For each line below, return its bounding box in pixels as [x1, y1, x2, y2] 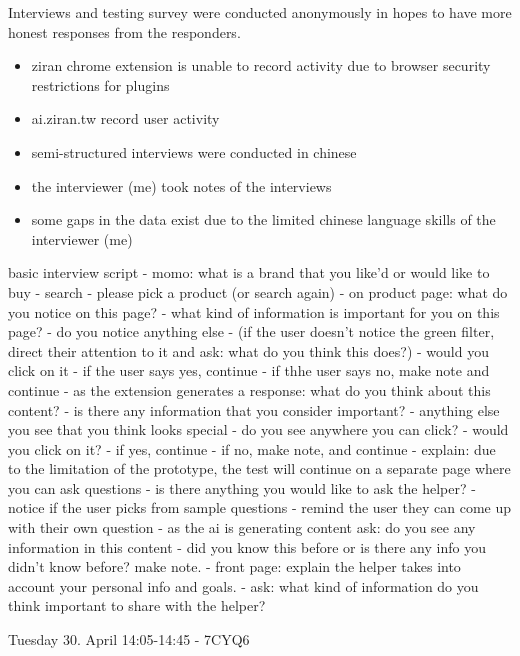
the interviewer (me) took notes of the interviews [31, 175, 332, 196]
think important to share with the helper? [8, 595, 266, 616]
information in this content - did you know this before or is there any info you [8, 536, 486, 557]
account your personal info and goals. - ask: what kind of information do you [8, 575, 479, 596]
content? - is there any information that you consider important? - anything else [8, 399, 500, 420]
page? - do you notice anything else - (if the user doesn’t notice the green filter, [8, 321, 495, 342]
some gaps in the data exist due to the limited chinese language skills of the [31, 209, 496, 230]
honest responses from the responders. [8, 21, 241, 42]
